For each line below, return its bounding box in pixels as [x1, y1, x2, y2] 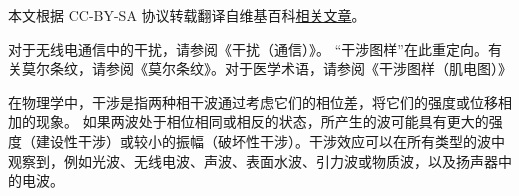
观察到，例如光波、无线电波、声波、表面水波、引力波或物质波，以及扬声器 [8, 150, 498, 171]
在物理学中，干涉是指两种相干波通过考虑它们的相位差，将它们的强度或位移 [8, 91, 498, 112]
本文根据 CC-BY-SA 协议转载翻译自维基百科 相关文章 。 [8, 5, 366, 25]
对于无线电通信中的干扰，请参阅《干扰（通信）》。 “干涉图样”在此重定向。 [8, 38, 488, 59]
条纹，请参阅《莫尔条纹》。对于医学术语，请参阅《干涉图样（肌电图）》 [49, 58, 512, 79]
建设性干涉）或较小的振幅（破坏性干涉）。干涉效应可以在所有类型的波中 [35, 130, 505, 151]
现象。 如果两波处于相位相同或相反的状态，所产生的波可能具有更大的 [35, 111, 489, 132]
